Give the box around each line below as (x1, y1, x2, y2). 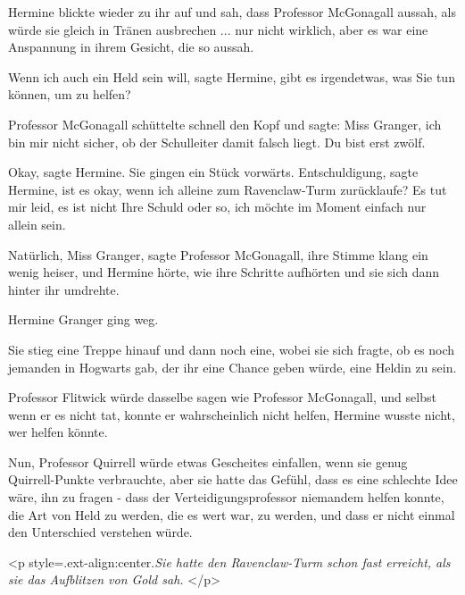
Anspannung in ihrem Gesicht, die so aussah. (8, 38, 254, 56)
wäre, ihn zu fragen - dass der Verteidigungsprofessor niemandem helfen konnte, (8, 488, 444, 507)
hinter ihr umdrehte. (8, 280, 120, 298)
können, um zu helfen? (8, 85, 131, 104)
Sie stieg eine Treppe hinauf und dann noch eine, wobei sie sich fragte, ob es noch (8, 339, 455, 358)
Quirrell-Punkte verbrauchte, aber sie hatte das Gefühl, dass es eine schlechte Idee (8, 470, 458, 489)
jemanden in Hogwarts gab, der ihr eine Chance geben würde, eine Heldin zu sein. (8, 357, 457, 376)
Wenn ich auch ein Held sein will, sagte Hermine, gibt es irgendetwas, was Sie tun (8, 67, 455, 86)
